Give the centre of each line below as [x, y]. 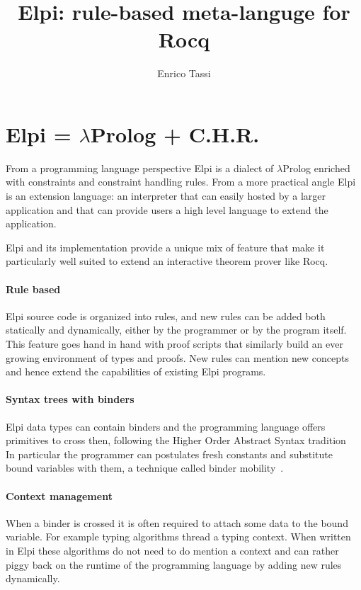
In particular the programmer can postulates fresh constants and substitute [170, 454]
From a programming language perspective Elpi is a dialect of [140, 168]
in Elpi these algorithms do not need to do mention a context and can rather [172, 550]
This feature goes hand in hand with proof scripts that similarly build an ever [175, 343]
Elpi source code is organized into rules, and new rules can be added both [166, 316]
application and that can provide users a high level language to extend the [167, 209]
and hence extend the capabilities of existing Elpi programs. [136, 371]
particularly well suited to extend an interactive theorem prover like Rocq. [167, 261]
